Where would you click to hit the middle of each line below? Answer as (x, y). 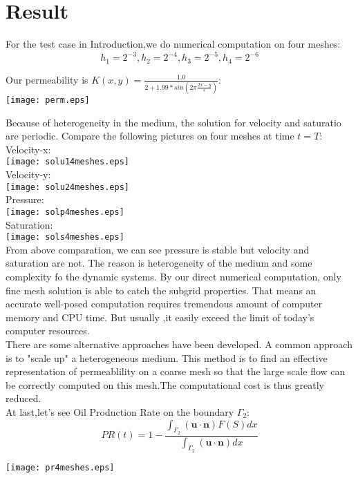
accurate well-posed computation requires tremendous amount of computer (164, 304)
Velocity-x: (28, 149)
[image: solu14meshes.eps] (67, 162)
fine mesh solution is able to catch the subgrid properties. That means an (161, 290)
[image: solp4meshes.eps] (65, 212)
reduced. (23, 398)
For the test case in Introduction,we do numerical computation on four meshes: (173, 44)
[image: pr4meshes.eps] (60, 467)
